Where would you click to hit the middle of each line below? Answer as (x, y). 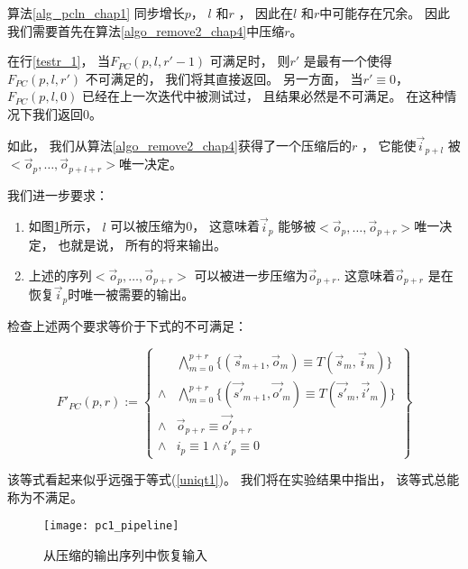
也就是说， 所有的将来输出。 (142, 244)
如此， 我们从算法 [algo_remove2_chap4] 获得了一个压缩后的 (179, 145)
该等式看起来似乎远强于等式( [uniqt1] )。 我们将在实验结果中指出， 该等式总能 (234, 479)
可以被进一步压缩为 (251, 275)
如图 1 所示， (63, 226)
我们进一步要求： (58, 194)
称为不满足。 (45, 496)
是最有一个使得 (348, 61)
